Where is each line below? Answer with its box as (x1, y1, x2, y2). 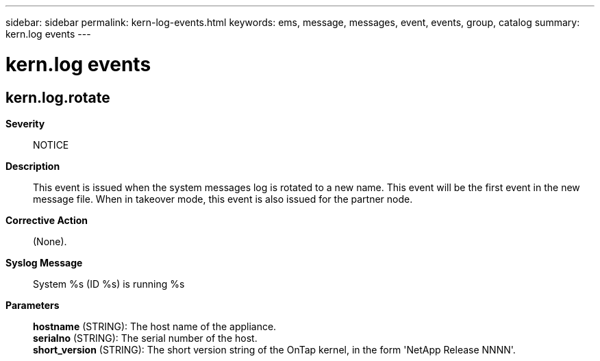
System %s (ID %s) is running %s (33, 277, 185, 290)
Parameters (5, 299, 60, 311)
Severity (5, 117, 45, 129)
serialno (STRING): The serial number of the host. (33, 332, 258, 344)
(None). (33, 235, 67, 247)
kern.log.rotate (5, 88, 110, 106)
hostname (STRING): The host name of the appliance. (33, 320, 277, 332)
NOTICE (33, 138, 69, 151)
